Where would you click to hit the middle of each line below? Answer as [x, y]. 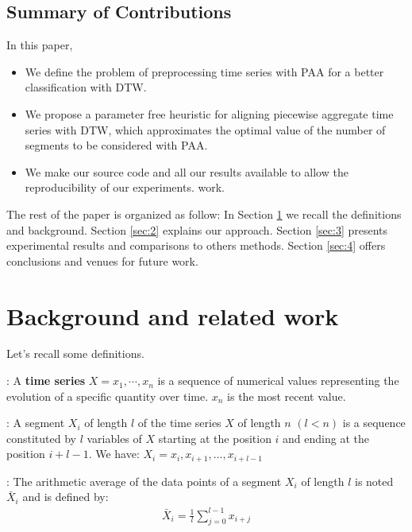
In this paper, [40, 45]
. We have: [114, 454]
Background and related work [173, 315]
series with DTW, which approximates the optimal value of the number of [205, 129]
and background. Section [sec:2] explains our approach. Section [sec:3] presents [197, 229]
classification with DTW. [86, 87]
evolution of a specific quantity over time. [108, 396]
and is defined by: [65, 497]
